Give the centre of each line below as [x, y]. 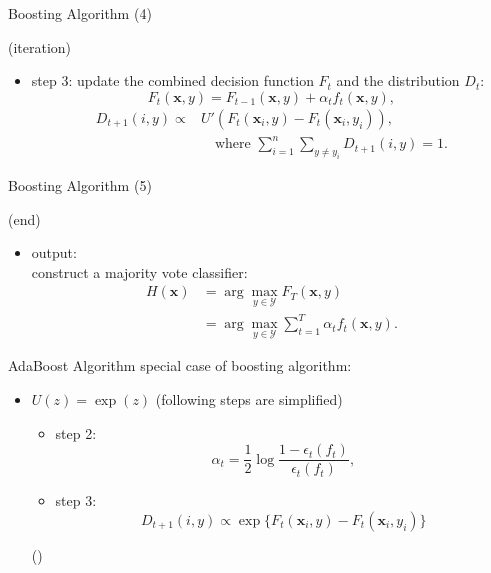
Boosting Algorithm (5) [80, 185]
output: [54, 252]
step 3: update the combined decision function [172, 80]
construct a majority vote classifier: [139, 271]
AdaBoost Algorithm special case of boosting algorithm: [180, 365]
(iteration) [40, 46]
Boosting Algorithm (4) [80, 13]
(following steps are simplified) [249, 399]
